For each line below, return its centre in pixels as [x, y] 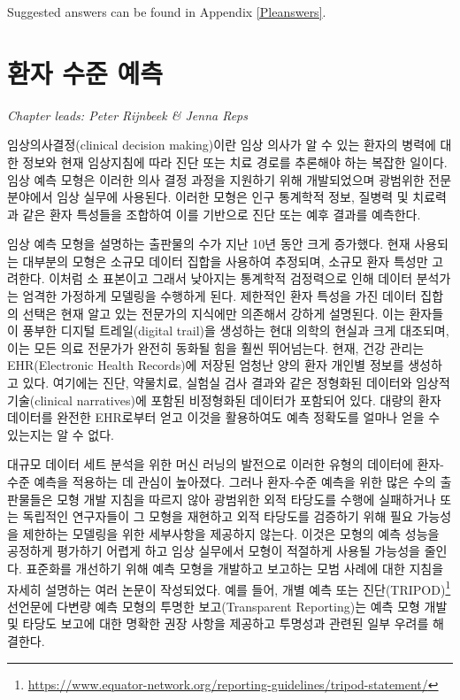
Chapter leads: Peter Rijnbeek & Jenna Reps [127, 115]
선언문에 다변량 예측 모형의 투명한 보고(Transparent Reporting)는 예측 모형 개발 [227, 606]
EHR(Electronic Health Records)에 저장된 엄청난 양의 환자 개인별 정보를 [206, 365]
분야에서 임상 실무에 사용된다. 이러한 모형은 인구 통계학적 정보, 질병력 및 [208, 197]
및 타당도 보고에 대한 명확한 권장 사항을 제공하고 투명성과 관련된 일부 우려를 [218, 623]
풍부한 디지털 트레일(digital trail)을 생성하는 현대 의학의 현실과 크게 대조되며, [236, 331]
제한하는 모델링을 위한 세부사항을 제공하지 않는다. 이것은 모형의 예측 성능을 [231, 533]
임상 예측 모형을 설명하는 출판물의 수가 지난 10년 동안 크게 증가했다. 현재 [209, 244]
